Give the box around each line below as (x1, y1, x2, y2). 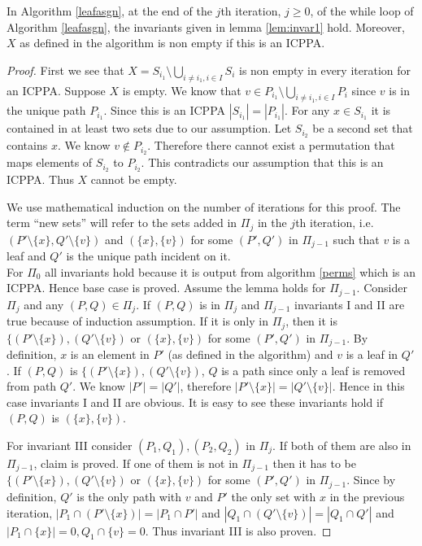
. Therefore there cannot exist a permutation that (147, 137, 395, 154)
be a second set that (312, 120, 413, 137)
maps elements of (7, 154, 93, 171)
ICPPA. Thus (7, 170, 74, 187)
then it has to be (272, 455, 356, 472)
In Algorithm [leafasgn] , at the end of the (7, 2, 212, 19)
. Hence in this (332, 378, 405, 395)
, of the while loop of (310, 2, 414, 19)
